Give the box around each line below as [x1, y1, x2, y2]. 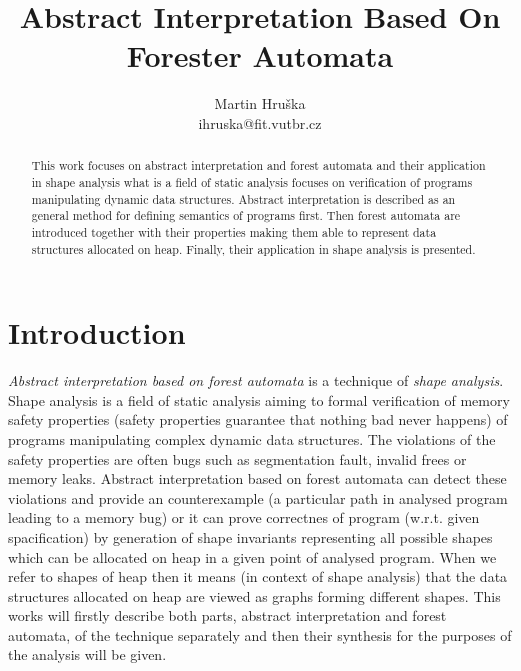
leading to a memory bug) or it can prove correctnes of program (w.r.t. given [8, 507, 480, 528]
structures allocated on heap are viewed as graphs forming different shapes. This [8, 585, 501, 606]
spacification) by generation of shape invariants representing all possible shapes [8, 526, 493, 547]
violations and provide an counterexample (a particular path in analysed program [8, 487, 508, 508]
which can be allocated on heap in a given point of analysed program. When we [8, 546, 497, 567]
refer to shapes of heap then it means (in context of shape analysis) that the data [8, 566, 508, 587]
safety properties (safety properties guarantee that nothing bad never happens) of [8, 409, 508, 430]
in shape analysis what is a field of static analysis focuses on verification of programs [31, 173, 473, 190]
